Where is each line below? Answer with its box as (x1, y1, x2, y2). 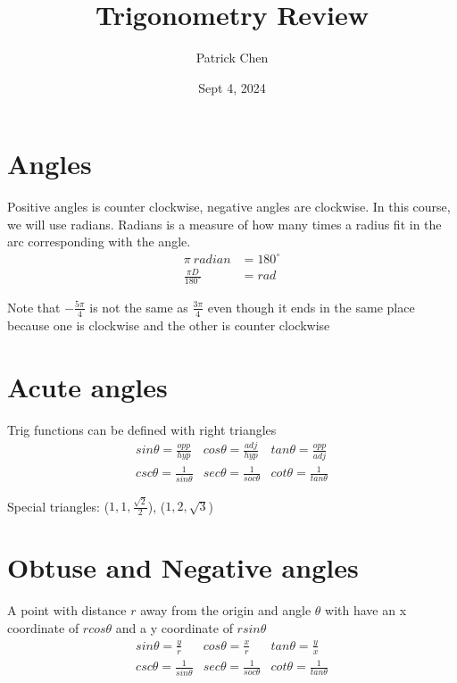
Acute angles (7, 368, 168, 404)
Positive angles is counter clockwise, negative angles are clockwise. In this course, (7, 197, 451, 216)
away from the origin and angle (140, 601, 312, 620)
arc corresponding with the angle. (7, 232, 191, 251)
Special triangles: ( (7, 496, 110, 515)
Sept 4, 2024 (198, 78, 266, 96)
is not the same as (89, 297, 188, 316)
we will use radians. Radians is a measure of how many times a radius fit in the (7, 214, 442, 233)
